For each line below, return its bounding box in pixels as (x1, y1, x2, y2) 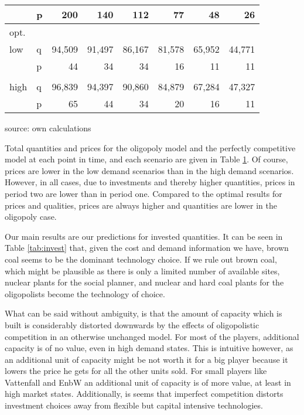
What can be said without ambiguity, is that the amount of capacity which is (5, 307, 282, 319)
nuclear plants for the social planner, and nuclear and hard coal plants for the (5, 276, 284, 288)
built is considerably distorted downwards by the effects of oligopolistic (5, 318, 259, 331)
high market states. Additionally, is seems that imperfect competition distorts (5, 387, 283, 400)
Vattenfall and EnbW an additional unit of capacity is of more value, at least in (5, 376, 291, 388)
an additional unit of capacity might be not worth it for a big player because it (5, 353, 288, 365)
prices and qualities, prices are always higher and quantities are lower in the (5, 199, 277, 211)
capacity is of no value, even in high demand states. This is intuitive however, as (5, 342, 293, 354)
